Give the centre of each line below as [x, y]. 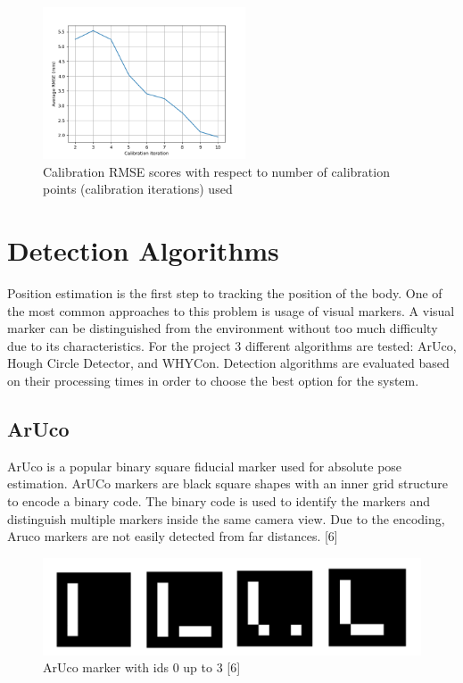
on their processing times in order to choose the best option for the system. [213, 380]
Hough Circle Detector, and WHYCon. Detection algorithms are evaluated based [228, 363]
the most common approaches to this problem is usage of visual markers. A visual [231, 310]
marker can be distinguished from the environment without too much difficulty [223, 328]
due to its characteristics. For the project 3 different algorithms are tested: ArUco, [232, 345]
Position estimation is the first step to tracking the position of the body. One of [225, 292]
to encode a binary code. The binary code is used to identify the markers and [219, 500]
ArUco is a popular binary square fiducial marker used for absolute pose [205, 466]
